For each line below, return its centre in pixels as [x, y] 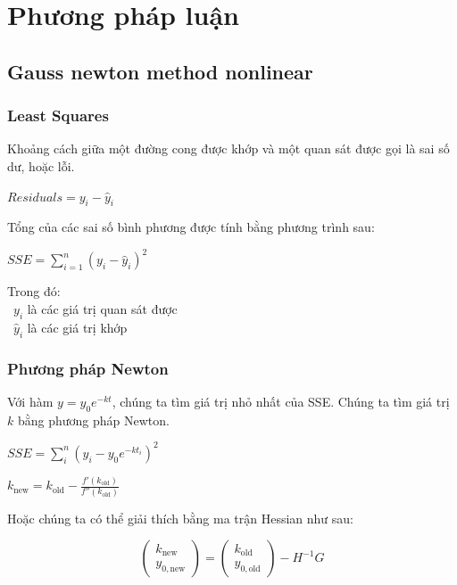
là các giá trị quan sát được [102, 309]
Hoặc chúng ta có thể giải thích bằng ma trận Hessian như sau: [180, 518]
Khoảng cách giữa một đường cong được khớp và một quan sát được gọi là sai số [228, 148]
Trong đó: [34, 291]
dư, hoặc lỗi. [41, 165]
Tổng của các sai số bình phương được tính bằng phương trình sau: [191, 227]
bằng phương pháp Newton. [93, 420]
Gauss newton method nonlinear [160, 71]
